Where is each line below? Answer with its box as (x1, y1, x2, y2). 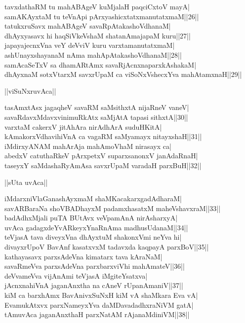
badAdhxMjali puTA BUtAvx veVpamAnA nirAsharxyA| (4, 213, 178, 223)
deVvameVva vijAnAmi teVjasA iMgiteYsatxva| (4, 270, 148, 281)
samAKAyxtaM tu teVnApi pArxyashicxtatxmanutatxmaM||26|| (4, 11, 199, 21)
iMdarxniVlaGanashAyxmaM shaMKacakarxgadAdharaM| (4, 193, 182, 204)
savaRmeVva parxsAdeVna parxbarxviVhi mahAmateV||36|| (4, 261, 185, 271)
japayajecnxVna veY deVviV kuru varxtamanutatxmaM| (4, 40, 175, 50)
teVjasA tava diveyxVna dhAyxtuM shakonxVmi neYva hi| (4, 232, 182, 242)
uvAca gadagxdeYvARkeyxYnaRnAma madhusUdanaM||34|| (4, 222, 188, 232)
